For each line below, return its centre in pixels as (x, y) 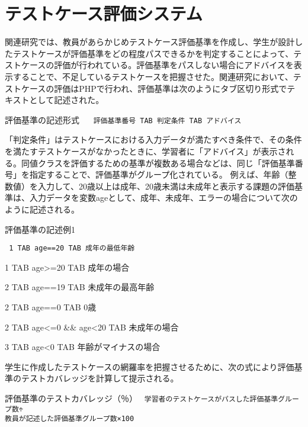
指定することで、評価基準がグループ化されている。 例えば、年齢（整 (163, 174)
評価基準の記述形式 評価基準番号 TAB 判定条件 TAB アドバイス (123, 119)
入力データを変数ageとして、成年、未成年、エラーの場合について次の (163, 198)
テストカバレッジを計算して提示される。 (100, 378)
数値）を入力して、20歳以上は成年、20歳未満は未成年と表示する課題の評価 (150, 186)
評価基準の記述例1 (40, 229)
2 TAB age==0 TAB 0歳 (51, 306)
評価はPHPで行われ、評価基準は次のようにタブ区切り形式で (171, 88)
